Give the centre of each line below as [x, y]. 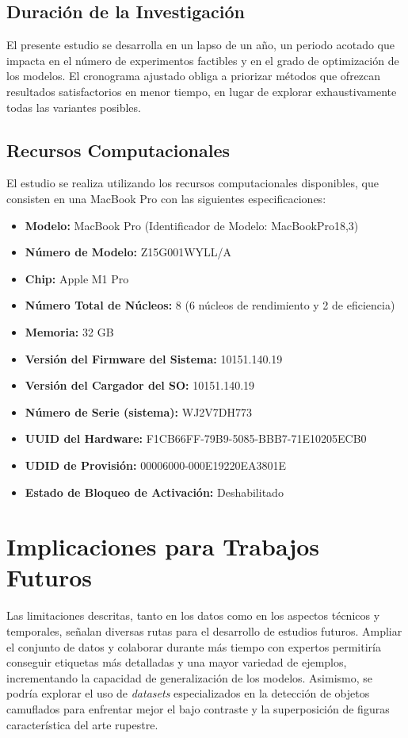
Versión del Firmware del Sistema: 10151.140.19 [154, 358]
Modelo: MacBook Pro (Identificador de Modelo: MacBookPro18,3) [192, 225]
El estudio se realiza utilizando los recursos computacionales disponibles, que [193, 183]
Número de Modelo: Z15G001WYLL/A [128, 252]
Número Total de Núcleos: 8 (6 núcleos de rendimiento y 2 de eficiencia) [210, 305]
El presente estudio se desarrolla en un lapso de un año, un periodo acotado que [200, 45]
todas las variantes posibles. [74, 107]
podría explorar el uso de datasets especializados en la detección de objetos [188, 693]
